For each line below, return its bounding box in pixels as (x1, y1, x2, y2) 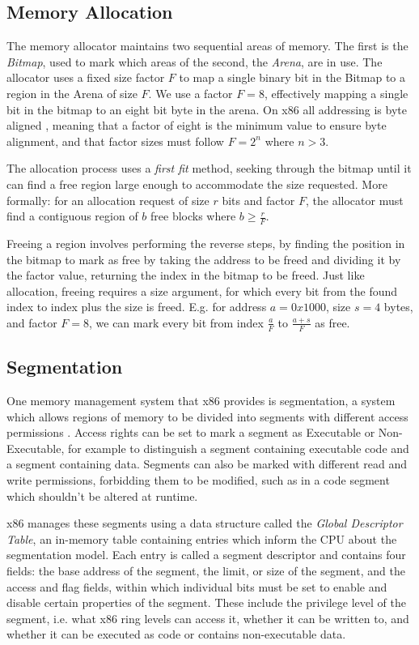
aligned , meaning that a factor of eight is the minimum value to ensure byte (6, 117, 387, 134)
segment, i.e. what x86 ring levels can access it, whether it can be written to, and (6, 609, 409, 626)
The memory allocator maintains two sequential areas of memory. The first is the (6, 37, 408, 54)
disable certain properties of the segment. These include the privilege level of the (6, 594, 406, 611)
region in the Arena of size (6, 84, 138, 101)
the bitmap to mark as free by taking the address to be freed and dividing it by (6, 250, 401, 267)
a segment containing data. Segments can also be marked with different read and (6, 455, 407, 472)
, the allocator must (306, 191, 404, 208)
